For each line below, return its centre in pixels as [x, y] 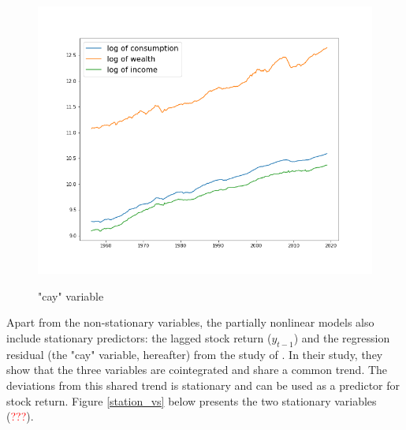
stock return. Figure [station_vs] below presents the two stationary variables [192, 400]
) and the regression [342, 337]
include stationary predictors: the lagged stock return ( [139, 337]
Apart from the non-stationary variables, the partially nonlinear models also [190, 322]
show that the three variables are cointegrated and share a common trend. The [197, 370]
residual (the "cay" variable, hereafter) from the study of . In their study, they [195, 354]
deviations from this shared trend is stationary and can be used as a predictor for [203, 385]
